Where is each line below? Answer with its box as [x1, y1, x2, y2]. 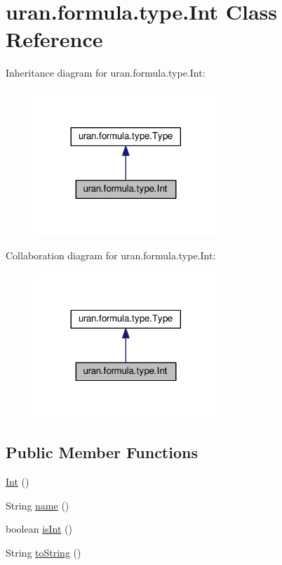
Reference [6, 25, 103, 53]
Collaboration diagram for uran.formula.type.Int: [6, 248, 216, 263]
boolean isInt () [6, 521, 72, 536]
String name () [6, 498, 69, 512]
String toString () [6, 545, 81, 560]
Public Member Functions [6, 441, 198, 463]
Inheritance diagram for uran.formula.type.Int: [6, 65, 206, 80]
